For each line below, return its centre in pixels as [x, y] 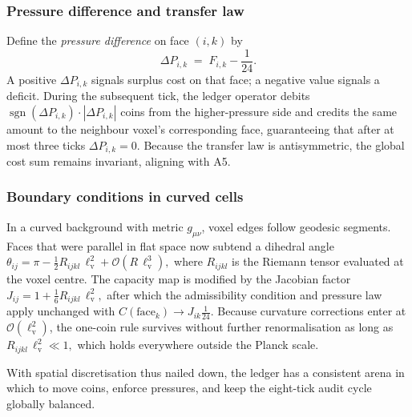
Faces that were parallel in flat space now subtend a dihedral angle [170, 245]
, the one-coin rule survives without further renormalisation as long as [221, 327]
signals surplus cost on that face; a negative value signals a [235, 79]
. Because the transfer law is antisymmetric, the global [271, 144]
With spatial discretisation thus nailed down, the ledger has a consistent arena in [206, 372]
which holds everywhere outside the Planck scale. [198, 345]
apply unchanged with [61, 311]
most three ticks [46, 144]
